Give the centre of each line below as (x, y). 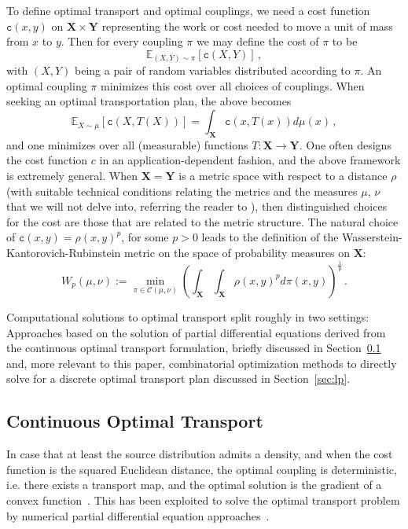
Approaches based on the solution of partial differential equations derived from (196, 332)
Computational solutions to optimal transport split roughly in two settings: (188, 316)
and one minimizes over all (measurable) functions (127, 144)
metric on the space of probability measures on (237, 253)
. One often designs (345, 144)
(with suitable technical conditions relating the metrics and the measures (182, 191)
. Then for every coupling (122, 41)
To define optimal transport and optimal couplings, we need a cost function (188, 10)
